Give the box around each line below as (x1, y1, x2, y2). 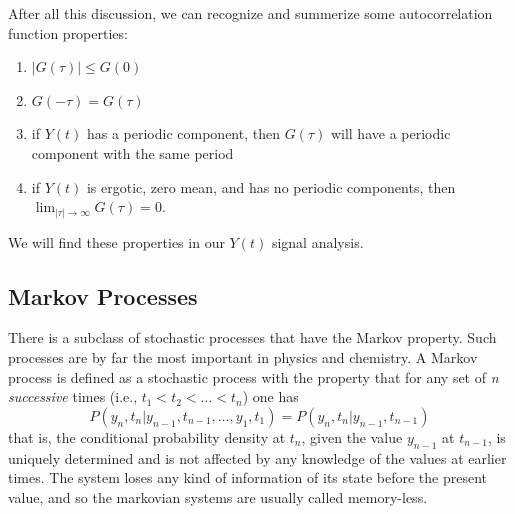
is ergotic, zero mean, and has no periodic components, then (86, 176, 456, 197)
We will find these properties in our (8, 231, 225, 252)
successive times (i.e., (8, 386, 138, 407)
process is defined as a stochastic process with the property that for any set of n (8, 366, 499, 387)
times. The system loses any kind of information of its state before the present (8, 467, 488, 488)
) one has (242, 386, 299, 407)
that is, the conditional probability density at (8, 426, 286, 447)
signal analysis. (271, 231, 364, 252)
